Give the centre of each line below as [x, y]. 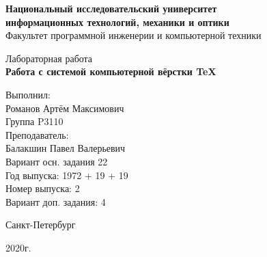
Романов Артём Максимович [65, 108]
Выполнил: [28, 94]
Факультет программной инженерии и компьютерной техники [133, 35]
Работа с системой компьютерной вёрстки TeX [111, 71]
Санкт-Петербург [41, 225]
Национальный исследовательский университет [111, 8]
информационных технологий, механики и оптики [117, 22]
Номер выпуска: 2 [43, 188]
